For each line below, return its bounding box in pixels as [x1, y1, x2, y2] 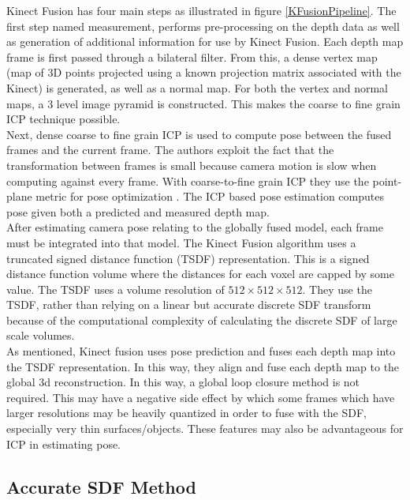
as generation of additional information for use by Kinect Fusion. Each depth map [6, 33, 404, 50]
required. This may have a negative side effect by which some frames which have [6, 389, 395, 405]
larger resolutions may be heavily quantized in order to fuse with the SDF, [6, 404, 367, 421]
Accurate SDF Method [6, 474, 196, 498]
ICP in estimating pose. [6, 435, 121, 452]
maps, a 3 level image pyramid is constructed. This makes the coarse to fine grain [6, 95, 401, 111]
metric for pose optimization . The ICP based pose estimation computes [35, 188, 384, 205]
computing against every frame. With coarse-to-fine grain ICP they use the [6, 172, 369, 189]
